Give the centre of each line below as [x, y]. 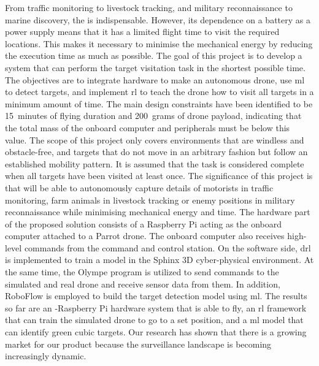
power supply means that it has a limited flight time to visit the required [142, 32]
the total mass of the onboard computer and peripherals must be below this [148, 127]
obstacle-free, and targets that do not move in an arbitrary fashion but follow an [156, 152]
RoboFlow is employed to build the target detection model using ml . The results [156, 296]
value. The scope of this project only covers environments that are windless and [155, 139]
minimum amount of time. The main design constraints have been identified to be [159, 103]
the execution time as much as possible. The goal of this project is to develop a [154, 55]
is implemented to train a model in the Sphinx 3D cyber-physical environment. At [159, 260]
